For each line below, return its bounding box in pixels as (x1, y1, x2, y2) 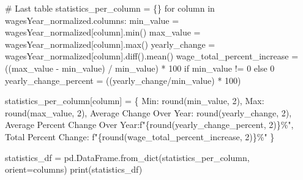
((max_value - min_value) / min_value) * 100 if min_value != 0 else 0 (5, 61, 275, 74)
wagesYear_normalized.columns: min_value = (5, 13, 179, 26)
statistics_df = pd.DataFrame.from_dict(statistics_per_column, (5, 151, 250, 163)
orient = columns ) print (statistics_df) (5, 163, 143, 176)
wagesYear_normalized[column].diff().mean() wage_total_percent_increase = (5, 50, 299, 62)
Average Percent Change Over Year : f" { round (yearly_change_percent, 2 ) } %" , (5, 118, 294, 131)
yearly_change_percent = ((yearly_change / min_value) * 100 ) (5, 73, 241, 86)
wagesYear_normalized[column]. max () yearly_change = (5, 37, 215, 50)
